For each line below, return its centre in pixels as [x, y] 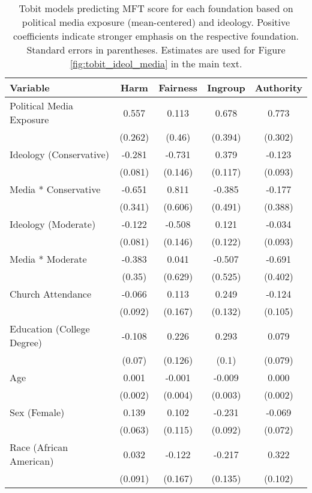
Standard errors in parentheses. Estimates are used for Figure [156, 50]
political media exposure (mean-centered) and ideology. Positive [156, 22]
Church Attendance [51, 294]
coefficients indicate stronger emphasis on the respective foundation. [156, 36]
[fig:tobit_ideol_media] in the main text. [156, 63]
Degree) [26, 342]
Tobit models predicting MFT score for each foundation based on [156, 8]
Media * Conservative [55, 189]
